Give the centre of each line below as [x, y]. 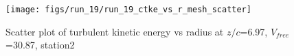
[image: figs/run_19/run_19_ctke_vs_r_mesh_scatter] [128, 10]
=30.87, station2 [40, 45]
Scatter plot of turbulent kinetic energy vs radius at [115, 31]
